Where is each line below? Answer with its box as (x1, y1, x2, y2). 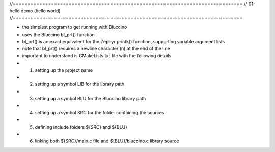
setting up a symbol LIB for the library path (35, 81, 125, 87)
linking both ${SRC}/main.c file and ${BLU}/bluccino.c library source (35, 138, 179, 144)
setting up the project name (35, 67, 93, 73)
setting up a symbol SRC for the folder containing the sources (35, 109, 164, 115)
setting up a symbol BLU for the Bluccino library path (35, 96, 146, 102)
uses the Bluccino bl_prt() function (22, 31, 95, 38)
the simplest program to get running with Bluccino (22, 24, 127, 31)
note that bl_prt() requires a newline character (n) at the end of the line (22, 46, 171, 52)
